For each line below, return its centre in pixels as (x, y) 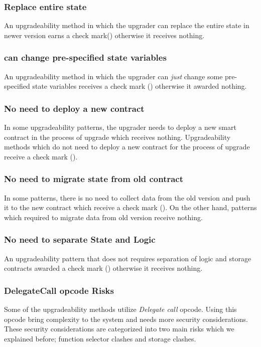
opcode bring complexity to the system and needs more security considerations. (126, 319)
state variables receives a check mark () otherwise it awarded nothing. (140, 86)
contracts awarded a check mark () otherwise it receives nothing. (103, 268)
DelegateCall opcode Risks (59, 290)
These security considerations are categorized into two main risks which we (119, 329)
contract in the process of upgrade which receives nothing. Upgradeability (117, 137)
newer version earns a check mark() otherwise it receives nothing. (104, 35)
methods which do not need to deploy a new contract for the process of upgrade (127, 147)
